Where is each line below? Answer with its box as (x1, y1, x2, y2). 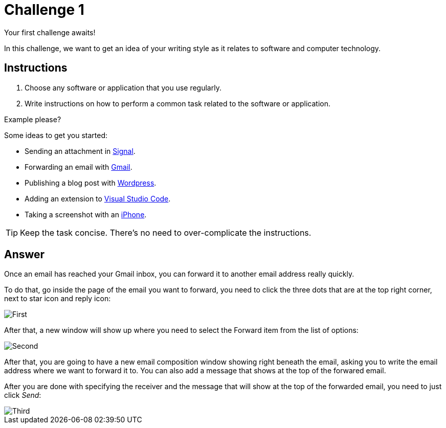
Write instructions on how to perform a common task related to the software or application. (25, 99, 331, 108)
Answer (4, 248, 45, 261)
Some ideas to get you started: (4, 130, 108, 140)
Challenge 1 (4, 1, 84, 18)
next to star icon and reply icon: (4, 294, 111, 303)
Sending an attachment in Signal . (25, 146, 136, 155)
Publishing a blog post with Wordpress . (25, 178, 157, 187)
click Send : (4, 391, 41, 400)
